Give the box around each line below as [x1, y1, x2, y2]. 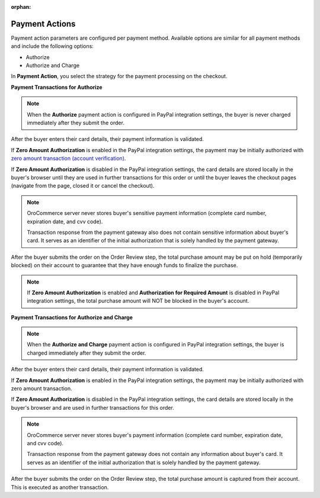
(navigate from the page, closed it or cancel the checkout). [11, 182, 155, 189]
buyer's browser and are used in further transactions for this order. [11, 404, 174, 411]
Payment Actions [11, 18, 76, 29]
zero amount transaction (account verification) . [11, 155, 126, 162]
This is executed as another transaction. [11, 483, 109, 491]
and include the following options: [11, 43, 94, 50]
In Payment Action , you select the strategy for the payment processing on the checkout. [11, 73, 228, 80]
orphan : [11, 4, 31, 10]
